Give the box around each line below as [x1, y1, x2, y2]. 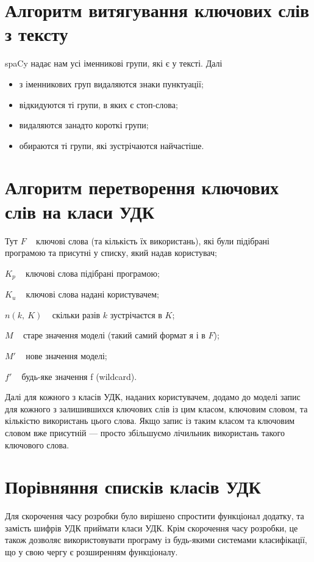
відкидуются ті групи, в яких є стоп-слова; [19, 98, 178, 111]
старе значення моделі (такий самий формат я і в [23, 329, 205, 341]
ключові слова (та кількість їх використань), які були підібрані [35, 234, 269, 247]
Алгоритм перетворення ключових [5, 175, 279, 200]
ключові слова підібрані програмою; [25, 266, 160, 279]
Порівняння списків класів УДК [5, 474, 261, 499]
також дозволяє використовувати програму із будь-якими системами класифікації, [5, 533, 307, 546]
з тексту [5, 21, 68, 46]
